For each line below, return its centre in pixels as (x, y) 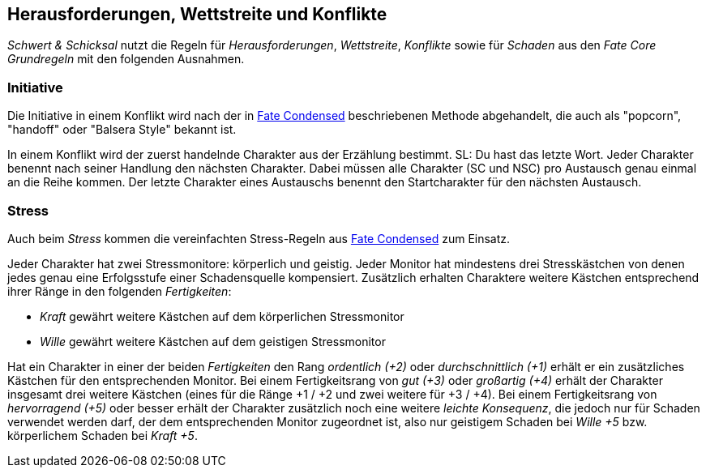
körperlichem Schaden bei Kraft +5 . (103, 435)
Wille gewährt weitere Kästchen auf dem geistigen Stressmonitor (213, 341)
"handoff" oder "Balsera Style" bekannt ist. (122, 130)
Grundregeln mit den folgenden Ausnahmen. (126, 59)
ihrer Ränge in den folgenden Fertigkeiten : (120, 291)
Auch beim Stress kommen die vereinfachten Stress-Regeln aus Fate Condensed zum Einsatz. (259, 238)
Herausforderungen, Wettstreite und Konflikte (197, 14)
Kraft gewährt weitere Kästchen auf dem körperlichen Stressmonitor (222, 316)
